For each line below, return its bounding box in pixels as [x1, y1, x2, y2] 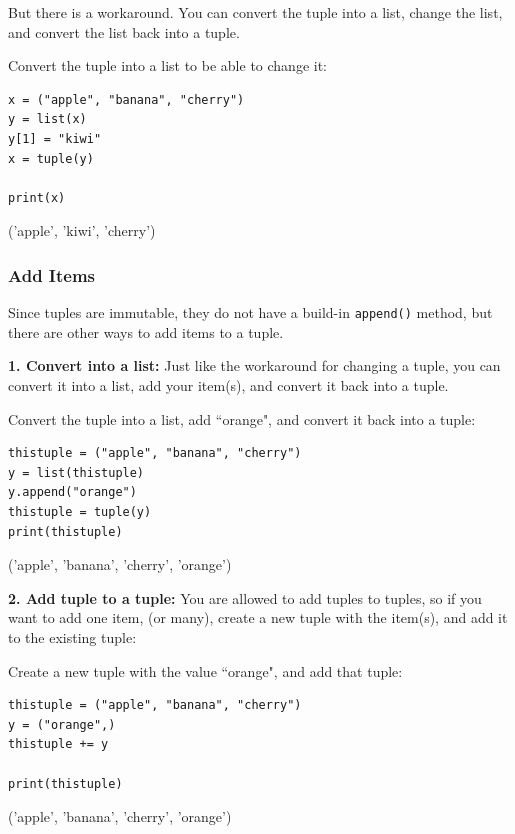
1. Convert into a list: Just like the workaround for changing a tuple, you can [8, 355, 501, 376]
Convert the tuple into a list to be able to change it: [8, 55, 327, 76]
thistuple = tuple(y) [8, 504, 152, 519]
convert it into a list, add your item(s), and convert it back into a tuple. [8, 375, 449, 395]
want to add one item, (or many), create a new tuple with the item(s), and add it [8, 607, 508, 628]
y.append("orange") [8, 485, 137, 500]
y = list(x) [8, 112, 87, 127]
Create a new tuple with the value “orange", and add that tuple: [8, 660, 403, 681]
